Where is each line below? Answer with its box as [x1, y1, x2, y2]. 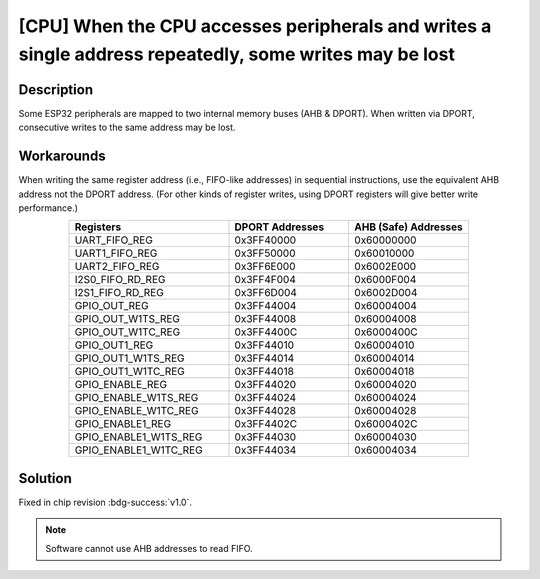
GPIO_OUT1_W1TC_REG [74, 365, 185, 379]
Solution [18, 470, 72, 487]
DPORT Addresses [234, 220, 325, 234]
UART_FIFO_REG [74, 233, 154, 247]
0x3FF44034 [234, 443, 297, 457]
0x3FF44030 [234, 430, 297, 444]
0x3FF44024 [234, 391, 297, 405]
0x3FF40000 [234, 233, 297, 247]
